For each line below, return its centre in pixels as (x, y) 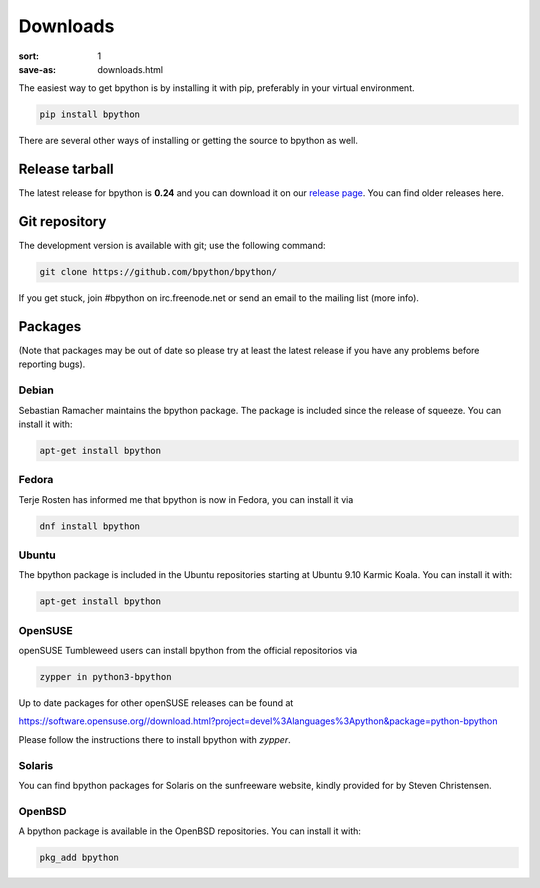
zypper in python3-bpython (105, 677)
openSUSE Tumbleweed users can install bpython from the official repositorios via (188, 651)
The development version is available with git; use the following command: (172, 246)
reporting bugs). (52, 364)
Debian (36, 390)
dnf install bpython (89, 526)
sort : (29, 56)
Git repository (62, 221)
